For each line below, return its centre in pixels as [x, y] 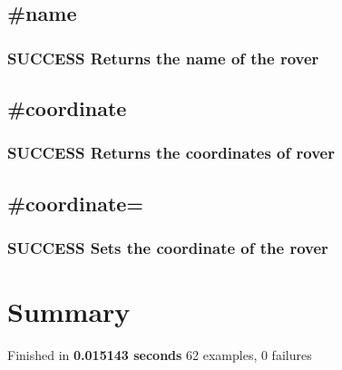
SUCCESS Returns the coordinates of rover [171, 153]
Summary [69, 312]
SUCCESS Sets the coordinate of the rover [168, 247]
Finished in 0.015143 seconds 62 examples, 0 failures [160, 355]
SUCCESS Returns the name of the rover [163, 58]
